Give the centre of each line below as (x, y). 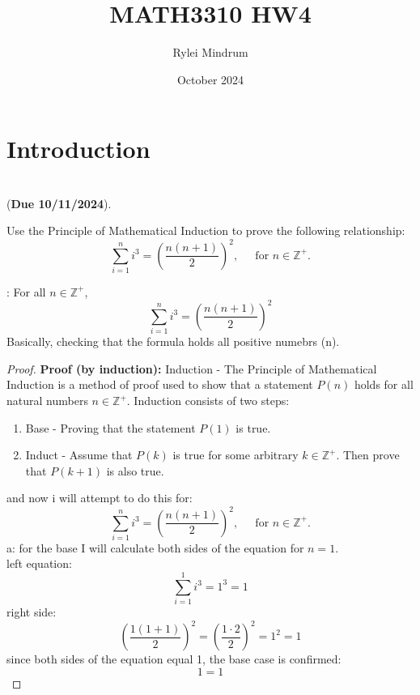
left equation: (39, 563)
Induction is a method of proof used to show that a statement (160, 384)
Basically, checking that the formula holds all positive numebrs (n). (173, 341)
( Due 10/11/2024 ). (59, 203)
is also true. (135, 470)
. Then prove (368, 455)
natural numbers (47, 401)
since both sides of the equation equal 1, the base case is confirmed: (174, 659)
